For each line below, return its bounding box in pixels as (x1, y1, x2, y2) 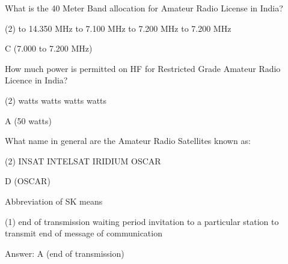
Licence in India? (5, 74, 68, 86)
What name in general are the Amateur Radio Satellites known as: (5, 134, 251, 147)
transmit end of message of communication (5, 227, 162, 239)
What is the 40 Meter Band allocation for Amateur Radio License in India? (5, 2, 283, 14)
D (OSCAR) (5, 175, 51, 187)
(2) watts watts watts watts (5, 94, 107, 106)
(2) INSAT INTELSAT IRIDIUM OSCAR (5, 154, 161, 167)
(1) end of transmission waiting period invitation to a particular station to (5, 215, 279, 227)
